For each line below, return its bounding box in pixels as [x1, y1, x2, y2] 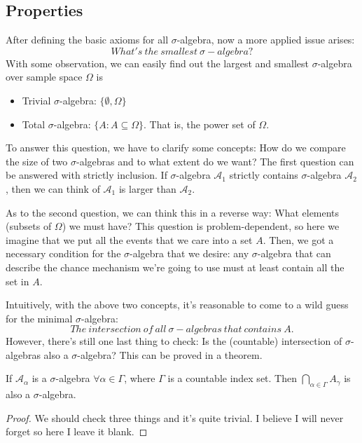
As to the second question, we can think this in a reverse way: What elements [6, 205, 340, 219]
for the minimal [6, 311, 73, 325]
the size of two [6, 154, 68, 168]
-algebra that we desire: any [130, 246, 249, 261]
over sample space [6, 69, 83, 84]
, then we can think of [6, 181, 100, 196]
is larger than [118, 181, 176, 196]
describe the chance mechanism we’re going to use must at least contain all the [6, 259, 344, 274]
